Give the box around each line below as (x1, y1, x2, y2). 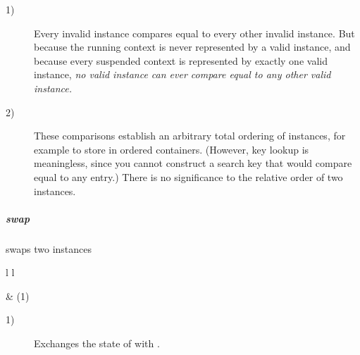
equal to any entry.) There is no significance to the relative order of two (34, 169, 343, 184)
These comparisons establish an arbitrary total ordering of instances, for (34, 128, 346, 143)
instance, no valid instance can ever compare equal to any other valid (34, 67, 331, 82)
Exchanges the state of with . (34, 336, 160, 351)
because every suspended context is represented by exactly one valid (34, 53, 328, 68)
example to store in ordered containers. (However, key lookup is (34, 142, 309, 156)
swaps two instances (6, 241, 92, 256)
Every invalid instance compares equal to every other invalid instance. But (34, 25, 355, 40)
